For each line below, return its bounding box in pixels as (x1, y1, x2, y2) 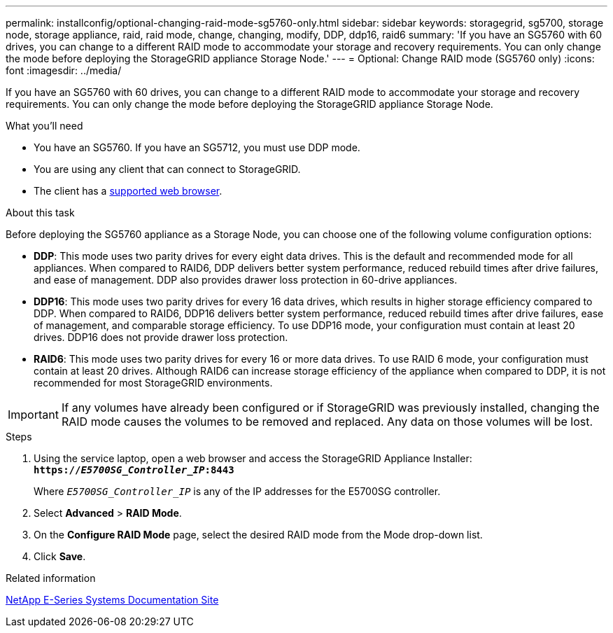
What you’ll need (6, 120, 83, 132)
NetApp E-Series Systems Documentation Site (6, 594, 219, 606)
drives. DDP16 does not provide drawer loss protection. (34, 331, 288, 343)
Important (8, 408, 59, 422)
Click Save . (34, 550, 86, 562)
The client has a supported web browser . (34, 185, 223, 197)
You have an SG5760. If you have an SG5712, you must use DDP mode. (34, 141, 360, 153)
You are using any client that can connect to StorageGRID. (34, 163, 301, 175)
